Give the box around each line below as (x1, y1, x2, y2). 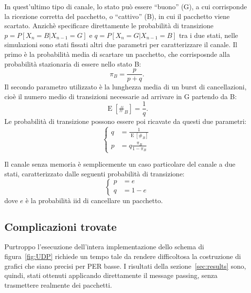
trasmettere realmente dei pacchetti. (4, 279, 112, 290)
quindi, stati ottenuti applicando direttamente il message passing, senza (4, 270, 218, 280)
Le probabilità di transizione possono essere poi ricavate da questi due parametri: (4, 116, 247, 126)
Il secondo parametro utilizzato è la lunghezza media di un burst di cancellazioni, (4, 82, 247, 92)
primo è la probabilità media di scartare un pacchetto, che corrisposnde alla (4, 49, 230, 59)
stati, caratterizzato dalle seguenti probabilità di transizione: (4, 169, 185, 178)
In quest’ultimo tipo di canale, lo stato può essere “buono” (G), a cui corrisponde (4, 1, 247, 11)
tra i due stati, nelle (179, 30, 238, 40)
